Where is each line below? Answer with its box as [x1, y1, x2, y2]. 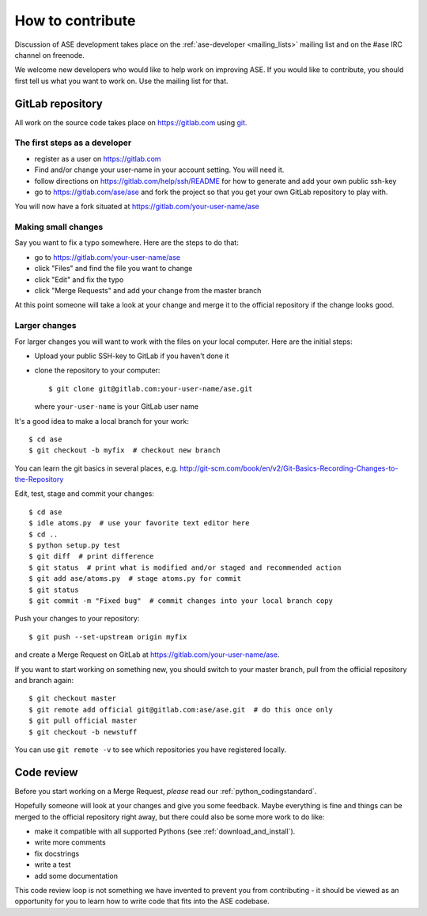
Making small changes [14, 222, 104, 233]
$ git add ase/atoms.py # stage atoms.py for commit [28, 574, 241, 583]
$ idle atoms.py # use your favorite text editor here [28, 519, 250, 528]
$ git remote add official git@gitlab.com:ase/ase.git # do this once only [28, 705, 334, 714]
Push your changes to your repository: [14, 614, 140, 624]
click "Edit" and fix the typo [34, 274, 124, 284]
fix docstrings [34, 849, 80, 858]
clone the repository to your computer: [34, 365, 161, 376]
